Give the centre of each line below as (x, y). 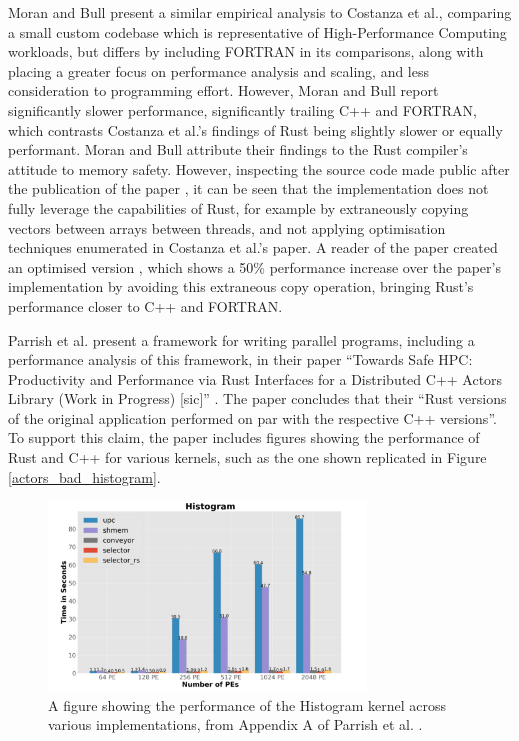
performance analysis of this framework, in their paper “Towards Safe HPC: (240, 359)
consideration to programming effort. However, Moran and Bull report (223, 90)
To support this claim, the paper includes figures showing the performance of (244, 437)
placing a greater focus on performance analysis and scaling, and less (219, 70)
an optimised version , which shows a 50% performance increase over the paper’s (254, 266)
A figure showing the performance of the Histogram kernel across (247, 704)
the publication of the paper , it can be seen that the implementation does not (248, 188)
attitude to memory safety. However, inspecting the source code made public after (259, 168)
